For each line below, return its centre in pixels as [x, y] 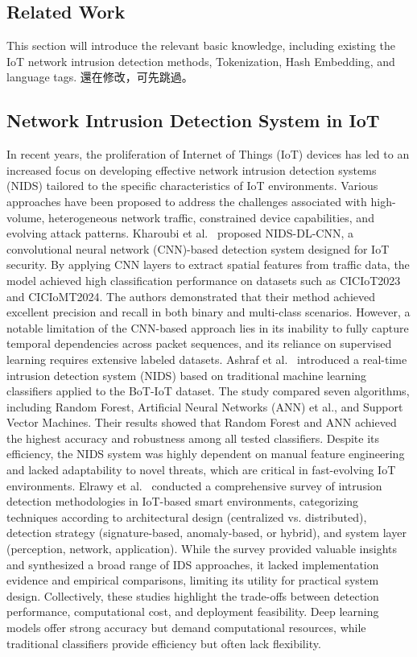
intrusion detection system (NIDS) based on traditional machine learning [187, 375]
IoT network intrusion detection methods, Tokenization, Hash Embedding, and [201, 61]
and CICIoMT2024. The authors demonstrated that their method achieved [191, 296]
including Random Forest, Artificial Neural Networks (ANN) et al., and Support [205, 406]
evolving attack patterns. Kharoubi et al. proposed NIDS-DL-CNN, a [180, 233]
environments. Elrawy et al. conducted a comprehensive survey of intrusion [194, 485]
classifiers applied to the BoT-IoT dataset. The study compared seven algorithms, [208, 391]
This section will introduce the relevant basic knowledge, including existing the [201, 45]
